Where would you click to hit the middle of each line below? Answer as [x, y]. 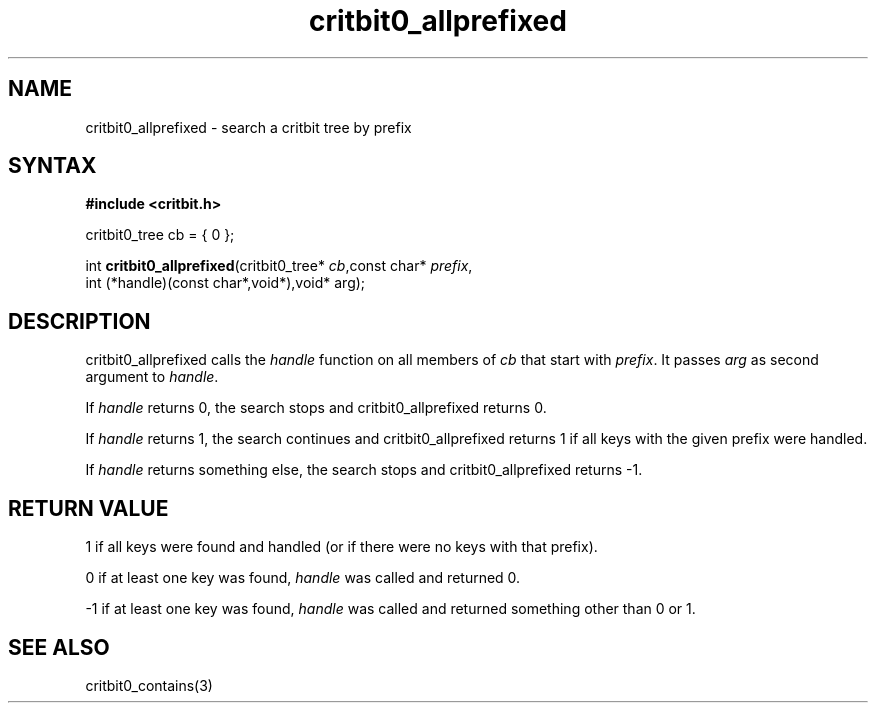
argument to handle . [152, 377]
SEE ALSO [59, 647]
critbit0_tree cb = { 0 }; [160, 235]
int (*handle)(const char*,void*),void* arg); [225, 283]
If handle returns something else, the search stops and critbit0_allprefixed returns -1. [364, 470]
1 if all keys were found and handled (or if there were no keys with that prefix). [341, 547]
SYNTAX [52, 166]
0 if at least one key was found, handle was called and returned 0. [303, 578]
